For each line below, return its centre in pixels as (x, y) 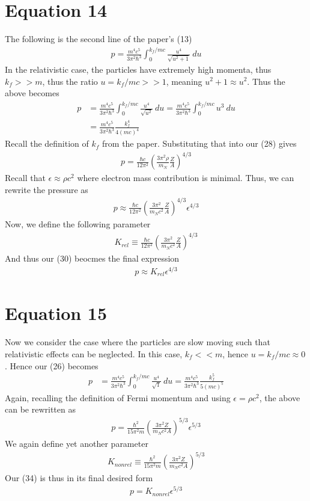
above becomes (32, 93)
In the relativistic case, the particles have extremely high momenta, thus (138, 69)
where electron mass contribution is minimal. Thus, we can (186, 178)
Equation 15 (56, 313)
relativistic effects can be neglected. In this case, (94, 354)
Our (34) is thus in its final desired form (79, 478)
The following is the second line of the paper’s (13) (99, 39)
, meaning (184, 81)
